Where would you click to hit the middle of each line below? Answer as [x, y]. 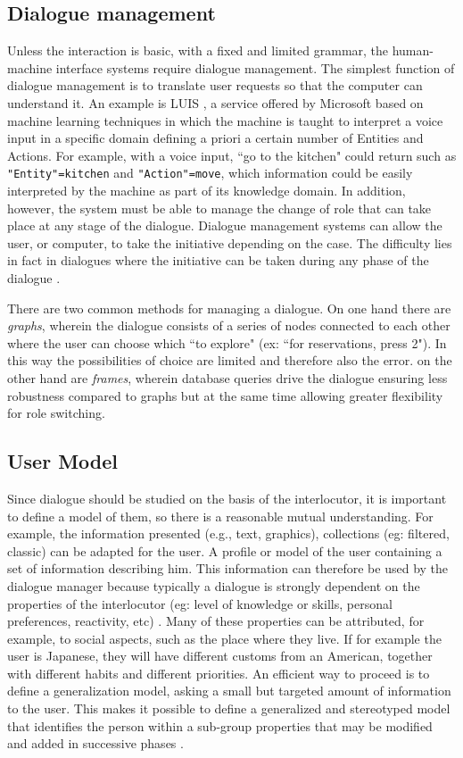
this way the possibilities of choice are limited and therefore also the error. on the [230, 360]
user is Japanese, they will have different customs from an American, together [220, 656]
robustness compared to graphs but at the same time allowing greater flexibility [225, 395]
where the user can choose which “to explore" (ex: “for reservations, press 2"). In [227, 342]
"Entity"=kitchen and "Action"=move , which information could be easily [210, 173]
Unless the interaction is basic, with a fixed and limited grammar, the [198, 50]
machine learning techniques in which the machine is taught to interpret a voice [225, 120]
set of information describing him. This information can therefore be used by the [228, 568]
